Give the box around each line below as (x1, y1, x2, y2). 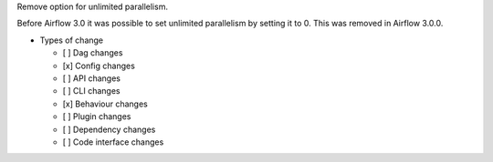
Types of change (39, 35, 104, 46)
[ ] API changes (62, 73, 121, 84)
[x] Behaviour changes (62, 98, 148, 109)
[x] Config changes (62, 60, 136, 71)
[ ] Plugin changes (62, 111, 131, 122)
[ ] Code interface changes (62, 137, 164, 147)
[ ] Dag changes (62, 47, 123, 58)
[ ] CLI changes (62, 86, 121, 96)
